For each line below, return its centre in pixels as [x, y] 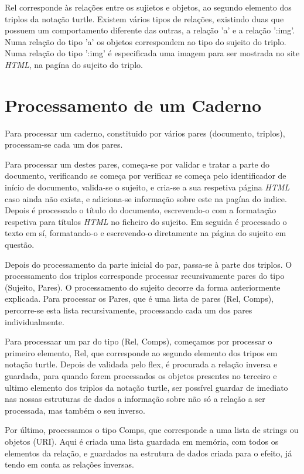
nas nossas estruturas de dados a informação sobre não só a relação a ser [135, 399]
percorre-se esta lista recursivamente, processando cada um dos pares [129, 310]
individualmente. [35, 321]
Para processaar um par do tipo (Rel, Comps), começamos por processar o [139, 341]
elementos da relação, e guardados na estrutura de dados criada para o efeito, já [148, 453]
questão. [20, 245]
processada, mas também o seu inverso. [75, 410]
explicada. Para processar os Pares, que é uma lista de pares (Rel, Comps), [139, 299]
